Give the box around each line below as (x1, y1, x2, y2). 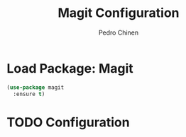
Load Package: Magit (6, 60, 134, 76)
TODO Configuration (6, 114, 130, 130)
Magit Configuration (58, 5, 180, 21)
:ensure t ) (13, 90, 45, 97)
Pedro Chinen (98, 28, 139, 37)
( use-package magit (6, 83, 65, 91)
